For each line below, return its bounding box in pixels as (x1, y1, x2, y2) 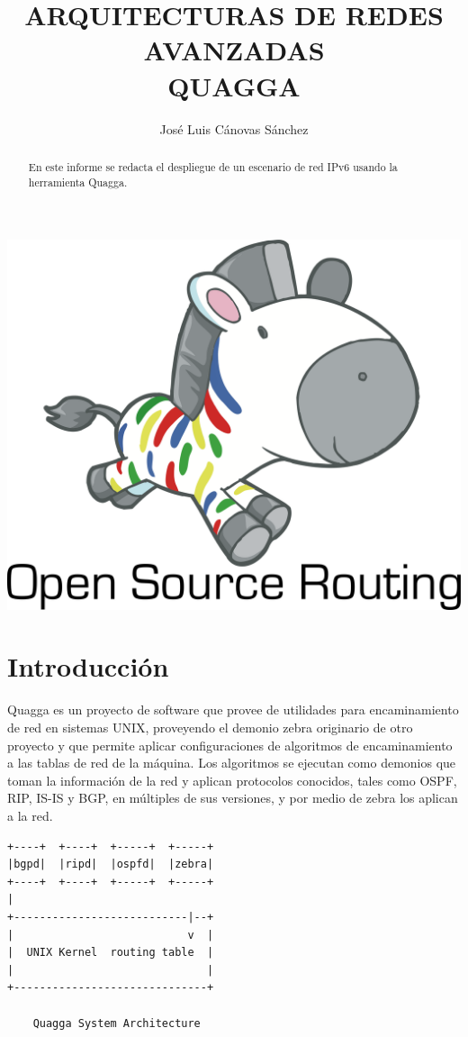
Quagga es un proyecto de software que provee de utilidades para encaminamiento (7, 700, 459, 719)
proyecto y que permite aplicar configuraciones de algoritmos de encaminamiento (7, 735, 453, 754)
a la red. (7, 805, 53, 824)
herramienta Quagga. (28, 174, 128, 189)
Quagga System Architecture (32, 1016, 201, 1030)
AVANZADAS (143, 32, 325, 68)
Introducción (7, 648, 169, 685)
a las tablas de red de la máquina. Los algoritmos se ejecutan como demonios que (7, 753, 456, 772)
